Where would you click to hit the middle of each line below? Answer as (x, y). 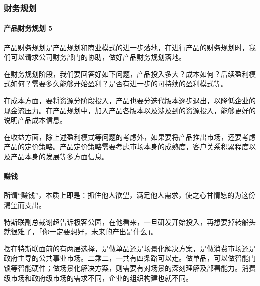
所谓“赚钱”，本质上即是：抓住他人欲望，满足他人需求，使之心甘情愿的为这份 (130, 195)
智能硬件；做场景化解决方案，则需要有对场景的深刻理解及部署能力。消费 (137, 267)
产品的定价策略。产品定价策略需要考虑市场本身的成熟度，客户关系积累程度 (126, 146)
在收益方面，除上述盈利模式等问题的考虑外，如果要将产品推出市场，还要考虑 (130, 137)
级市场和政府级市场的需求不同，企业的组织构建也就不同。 (98, 277)
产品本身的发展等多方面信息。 (60, 156)
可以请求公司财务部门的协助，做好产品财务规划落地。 (98, 57)
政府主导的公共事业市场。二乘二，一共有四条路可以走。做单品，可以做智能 (126, 258)
